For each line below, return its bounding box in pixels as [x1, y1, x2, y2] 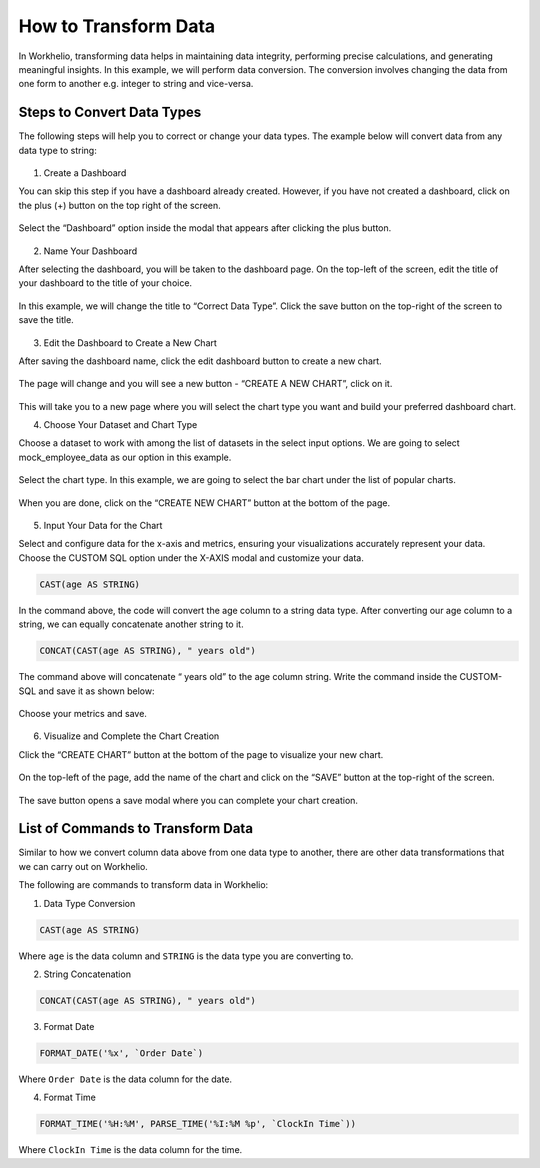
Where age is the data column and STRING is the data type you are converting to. [18, 950, 354, 962]
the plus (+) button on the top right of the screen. [18, 199, 222, 211]
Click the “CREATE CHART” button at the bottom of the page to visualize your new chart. [18, 748, 384, 760]
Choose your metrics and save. [18, 707, 147, 719]
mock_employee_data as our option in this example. [18, 451, 232, 463]
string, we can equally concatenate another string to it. [18, 618, 244, 630]
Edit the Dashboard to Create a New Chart [43, 336, 217, 349]
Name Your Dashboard [43, 245, 138, 257]
